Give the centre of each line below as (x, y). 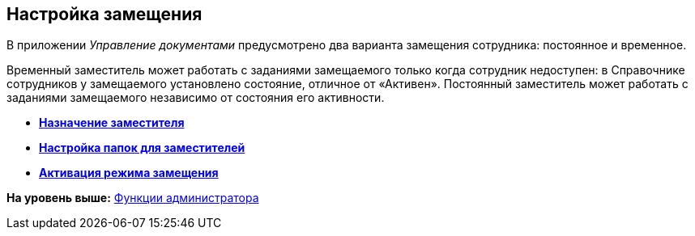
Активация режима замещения (129, 173)
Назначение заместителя (112, 123)
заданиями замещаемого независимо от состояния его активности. (196, 98)
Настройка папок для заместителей (142, 148)
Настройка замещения (104, 14)
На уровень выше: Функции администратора (133, 198)
